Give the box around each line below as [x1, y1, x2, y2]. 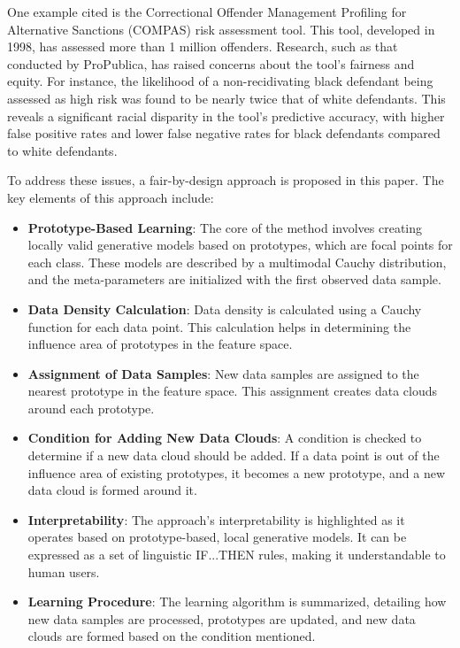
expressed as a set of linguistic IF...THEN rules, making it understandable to [27, 545, 446, 564]
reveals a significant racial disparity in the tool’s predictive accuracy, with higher [7, 106, 445, 125]
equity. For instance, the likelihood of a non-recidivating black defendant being [7, 72, 433, 90]
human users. [27, 562, 100, 581]
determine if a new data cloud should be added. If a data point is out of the [27, 446, 440, 465]
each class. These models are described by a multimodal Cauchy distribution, [27, 252, 447, 271]
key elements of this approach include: [7, 188, 214, 206]
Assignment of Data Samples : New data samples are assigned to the [27, 364, 419, 382]
